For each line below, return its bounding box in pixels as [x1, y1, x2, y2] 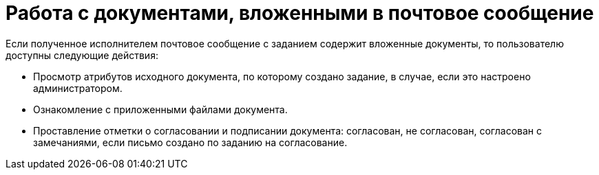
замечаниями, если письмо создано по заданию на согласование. [33, 136, 348, 148]
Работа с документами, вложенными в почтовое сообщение [6, 1, 594, 25]
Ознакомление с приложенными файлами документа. [33, 103, 288, 115]
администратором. [33, 82, 123, 94]
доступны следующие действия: [6, 49, 158, 61]
